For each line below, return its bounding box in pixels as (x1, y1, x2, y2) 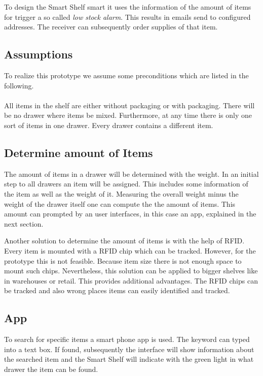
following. (4, 80, 34, 90)
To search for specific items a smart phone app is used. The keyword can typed (4, 334, 250, 344)
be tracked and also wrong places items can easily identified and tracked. (4, 285, 230, 296)
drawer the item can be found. (4, 363, 98, 374)
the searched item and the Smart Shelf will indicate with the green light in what (4, 354, 254, 364)
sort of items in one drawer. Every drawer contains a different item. (4, 119, 213, 130)
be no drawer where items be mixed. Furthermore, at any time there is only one (4, 110, 252, 120)
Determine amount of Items (4, 144, 153, 160)
